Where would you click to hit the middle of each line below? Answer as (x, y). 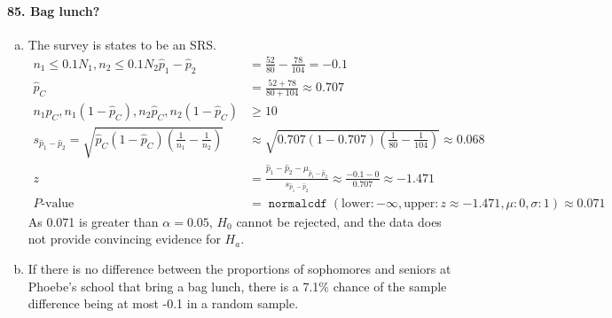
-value (58, 203)
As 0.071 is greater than (93, 221)
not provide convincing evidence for (124, 239)
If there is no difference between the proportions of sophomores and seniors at (239, 268)
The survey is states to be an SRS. (122, 44)
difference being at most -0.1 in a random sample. (163, 303)
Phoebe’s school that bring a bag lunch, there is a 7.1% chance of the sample (237, 286)
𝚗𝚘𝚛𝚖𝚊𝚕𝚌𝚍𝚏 (298, 203)
